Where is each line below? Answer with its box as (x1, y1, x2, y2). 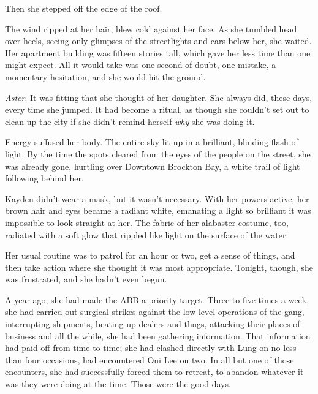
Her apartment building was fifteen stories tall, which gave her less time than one (5, 46, 311, 59)
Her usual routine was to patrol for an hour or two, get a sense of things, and (5, 249, 295, 262)
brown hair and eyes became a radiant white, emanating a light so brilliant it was (5, 204, 311, 217)
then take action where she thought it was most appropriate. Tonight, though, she (5, 260, 313, 273)
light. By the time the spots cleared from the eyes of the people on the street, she (5, 147, 311, 160)
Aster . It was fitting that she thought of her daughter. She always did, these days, (5, 91, 312, 104)
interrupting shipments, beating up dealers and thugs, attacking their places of (5, 317, 300, 330)
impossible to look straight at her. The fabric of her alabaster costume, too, (5, 216, 289, 229)
